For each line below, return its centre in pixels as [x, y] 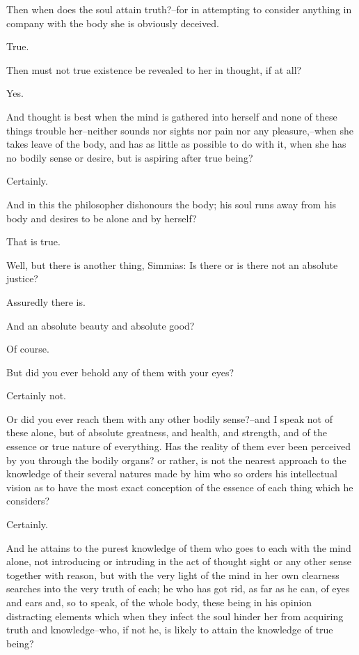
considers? [28, 501]
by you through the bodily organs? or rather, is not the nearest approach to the [176, 460]
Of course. [28, 349]
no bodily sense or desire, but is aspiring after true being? [130, 157]
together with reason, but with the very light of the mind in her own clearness [173, 575]
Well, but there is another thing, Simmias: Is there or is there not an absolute [172, 264]
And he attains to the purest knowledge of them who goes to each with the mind [179, 547]
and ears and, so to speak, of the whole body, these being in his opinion [159, 602]
